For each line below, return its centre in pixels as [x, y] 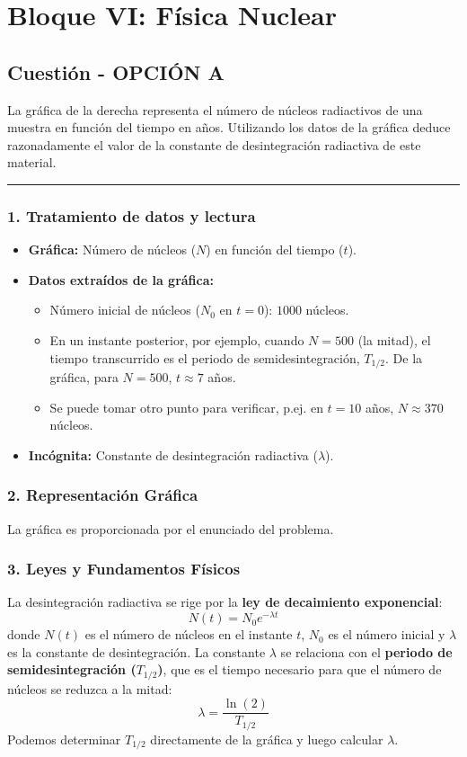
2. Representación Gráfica [103, 495]
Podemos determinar [64, 739]
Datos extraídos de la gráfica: [121, 279]
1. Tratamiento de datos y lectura [132, 215]
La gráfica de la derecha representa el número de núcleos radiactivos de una [215, 109]
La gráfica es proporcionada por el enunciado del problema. [171, 528]
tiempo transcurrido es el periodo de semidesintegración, [205, 357]
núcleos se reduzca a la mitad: [90, 688]
